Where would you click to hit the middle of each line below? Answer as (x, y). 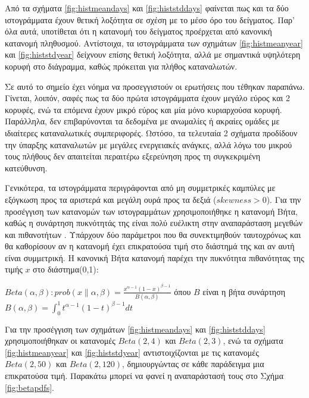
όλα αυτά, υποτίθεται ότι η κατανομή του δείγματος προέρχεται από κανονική (138, 31)
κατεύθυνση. (26, 167)
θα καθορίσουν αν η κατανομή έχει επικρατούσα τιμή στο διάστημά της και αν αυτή (150, 246)
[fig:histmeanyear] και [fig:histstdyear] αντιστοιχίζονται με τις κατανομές (132, 352)
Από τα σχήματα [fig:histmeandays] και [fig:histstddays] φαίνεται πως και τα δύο (147, 8)
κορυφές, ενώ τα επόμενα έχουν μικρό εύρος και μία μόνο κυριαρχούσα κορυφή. (143, 109)
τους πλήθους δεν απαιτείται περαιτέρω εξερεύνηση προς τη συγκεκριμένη (132, 156)
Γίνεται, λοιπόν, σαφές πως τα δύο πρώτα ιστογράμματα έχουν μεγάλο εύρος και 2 (147, 98)
